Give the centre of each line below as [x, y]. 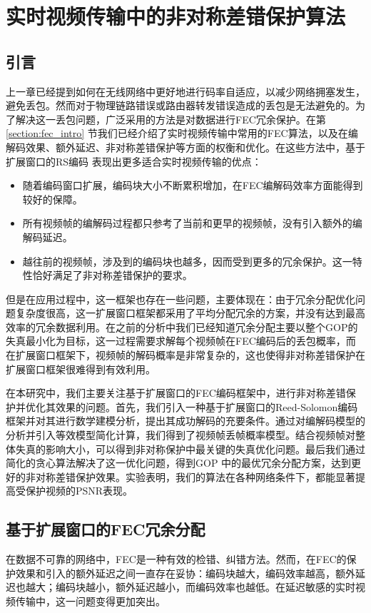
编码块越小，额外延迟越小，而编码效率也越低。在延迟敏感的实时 [205, 587]
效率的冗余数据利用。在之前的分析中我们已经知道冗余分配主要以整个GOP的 [182, 326]
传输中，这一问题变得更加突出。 [90, 601]
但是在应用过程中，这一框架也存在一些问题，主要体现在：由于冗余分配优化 [181, 299]
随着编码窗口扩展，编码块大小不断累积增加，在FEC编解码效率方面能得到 [193, 185]
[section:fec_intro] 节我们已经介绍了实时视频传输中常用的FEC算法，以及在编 [182, 133]
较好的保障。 [52, 199]
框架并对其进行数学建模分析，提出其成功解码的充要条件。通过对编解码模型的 [185, 421]
